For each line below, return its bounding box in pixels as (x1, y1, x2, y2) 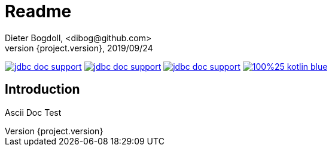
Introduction (5, 82, 80, 97)
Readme (5, 1, 72, 21)
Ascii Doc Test (5, 107, 62, 118)
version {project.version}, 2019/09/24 (5, 42, 153, 53)
